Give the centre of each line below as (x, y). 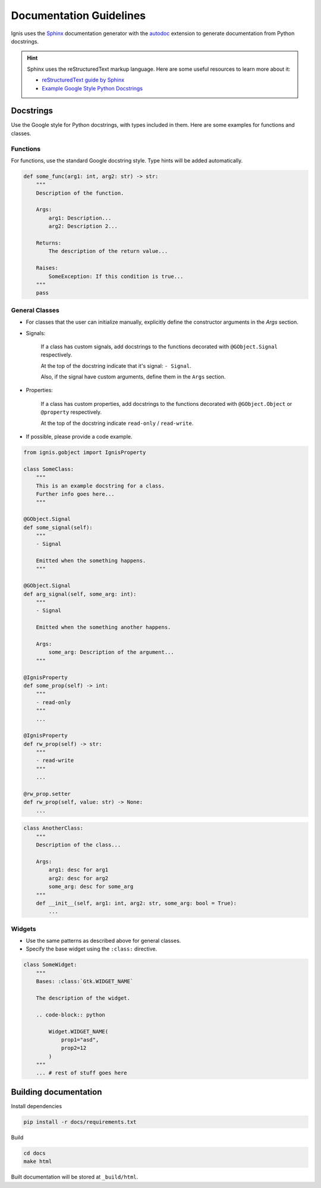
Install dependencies (37, 1106)
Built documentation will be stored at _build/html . (75, 1177)
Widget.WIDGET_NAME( (78, 1031)
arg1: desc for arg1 (78, 870)
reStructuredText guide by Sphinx (83, 80)
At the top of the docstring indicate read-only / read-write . (117, 423)
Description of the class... (78, 845)
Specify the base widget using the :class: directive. (92, 949)
